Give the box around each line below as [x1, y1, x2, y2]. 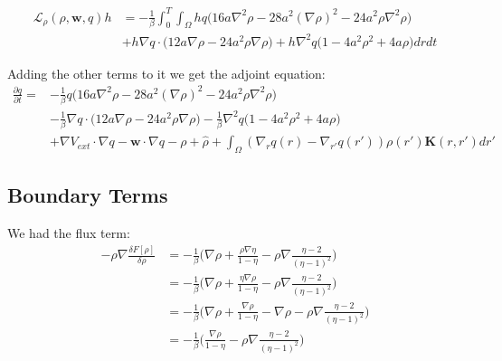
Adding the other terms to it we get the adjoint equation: [7, 63, 326, 82]
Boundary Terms [7, 181, 168, 209]
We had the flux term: [7, 223, 130, 242]
